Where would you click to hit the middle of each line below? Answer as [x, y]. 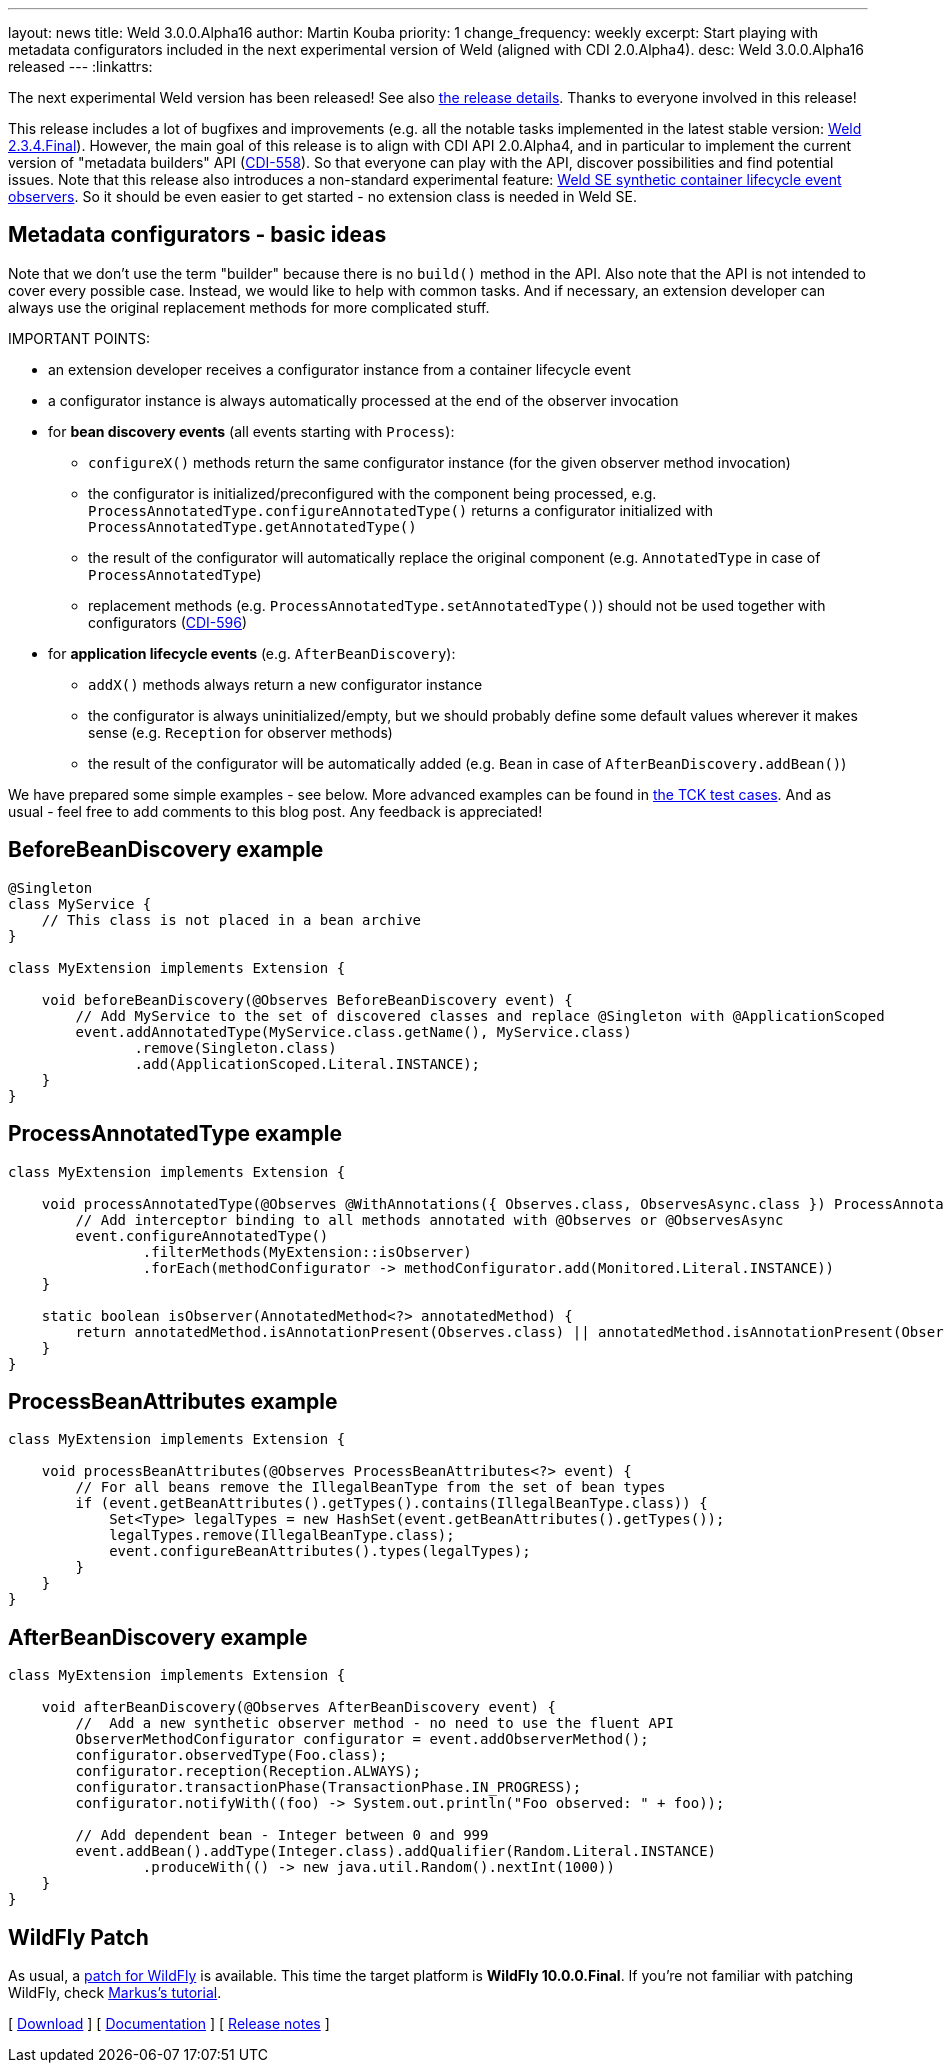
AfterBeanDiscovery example [158, 1637]
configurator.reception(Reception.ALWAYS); [248, 1771]
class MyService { [80, 903]
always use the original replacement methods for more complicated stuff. [249, 307]
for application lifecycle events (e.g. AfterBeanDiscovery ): [252, 653]
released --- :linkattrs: [80, 66]
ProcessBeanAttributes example [173, 1401]
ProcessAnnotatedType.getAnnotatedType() [252, 526]
